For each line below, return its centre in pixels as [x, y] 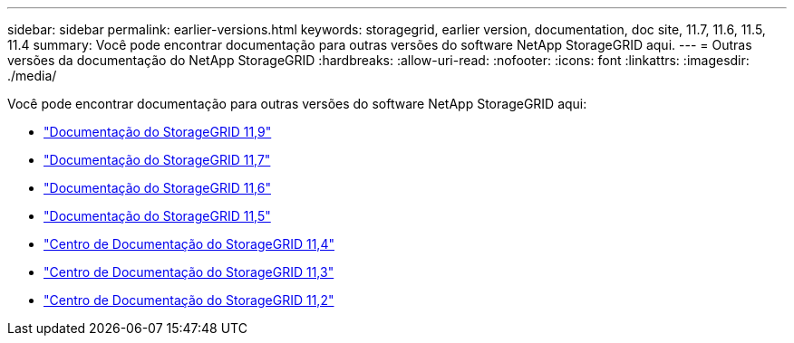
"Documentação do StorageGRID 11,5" [157, 216]
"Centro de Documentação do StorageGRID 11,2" [189, 300]
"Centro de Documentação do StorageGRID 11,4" [189, 244]
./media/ [32, 76]
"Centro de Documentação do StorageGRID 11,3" [189, 272]
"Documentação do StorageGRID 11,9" [158, 132]
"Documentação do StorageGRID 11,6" [157, 188]
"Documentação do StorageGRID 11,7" [157, 160]
